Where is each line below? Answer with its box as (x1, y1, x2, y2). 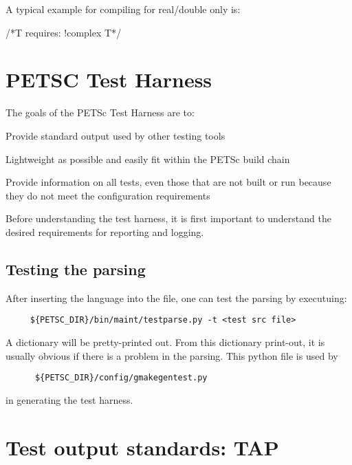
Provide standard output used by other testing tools (5, 128, 225, 142)
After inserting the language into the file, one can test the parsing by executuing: (5, 290, 347, 305)
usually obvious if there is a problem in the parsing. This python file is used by (5, 348, 338, 363)
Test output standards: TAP (5, 433, 279, 461)
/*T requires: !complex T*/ (5, 25, 122, 39)
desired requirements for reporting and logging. (5, 224, 204, 239)
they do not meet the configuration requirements (5, 188, 210, 202)
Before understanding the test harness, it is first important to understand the (5, 211, 331, 226)
